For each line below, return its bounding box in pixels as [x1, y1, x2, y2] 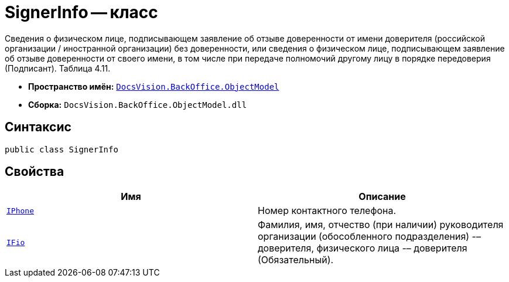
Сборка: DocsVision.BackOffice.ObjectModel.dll [28, 99, 247, 110]
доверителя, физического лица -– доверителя [258, 242, 467, 254]
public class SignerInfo [5, 144, 118, 154]
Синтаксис [5, 120, 71, 135]
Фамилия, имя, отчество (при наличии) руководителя [258, 219, 504, 231]
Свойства [5, 164, 64, 179]
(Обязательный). [258, 254, 334, 266]
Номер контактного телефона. [258, 205, 397, 217]
